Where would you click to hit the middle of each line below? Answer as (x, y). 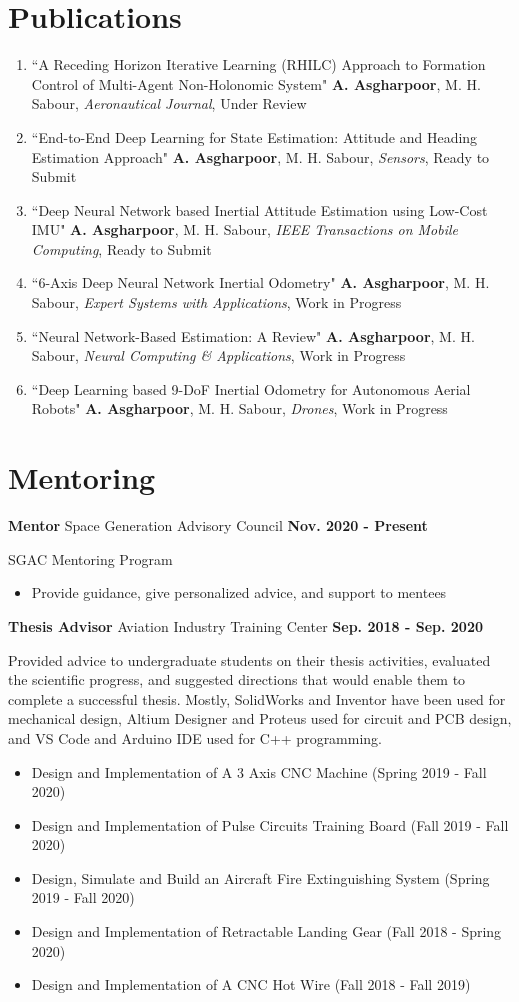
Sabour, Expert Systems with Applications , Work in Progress (216, 302)
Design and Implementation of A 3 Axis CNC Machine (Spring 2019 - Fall (259, 771)
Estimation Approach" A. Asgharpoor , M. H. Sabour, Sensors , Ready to (260, 156)
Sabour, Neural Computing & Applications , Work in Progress (218, 355)
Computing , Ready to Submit (121, 248)
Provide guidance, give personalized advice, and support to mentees (239, 592)
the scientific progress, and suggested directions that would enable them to (237, 679)
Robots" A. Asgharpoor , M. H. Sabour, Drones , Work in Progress (239, 408)
